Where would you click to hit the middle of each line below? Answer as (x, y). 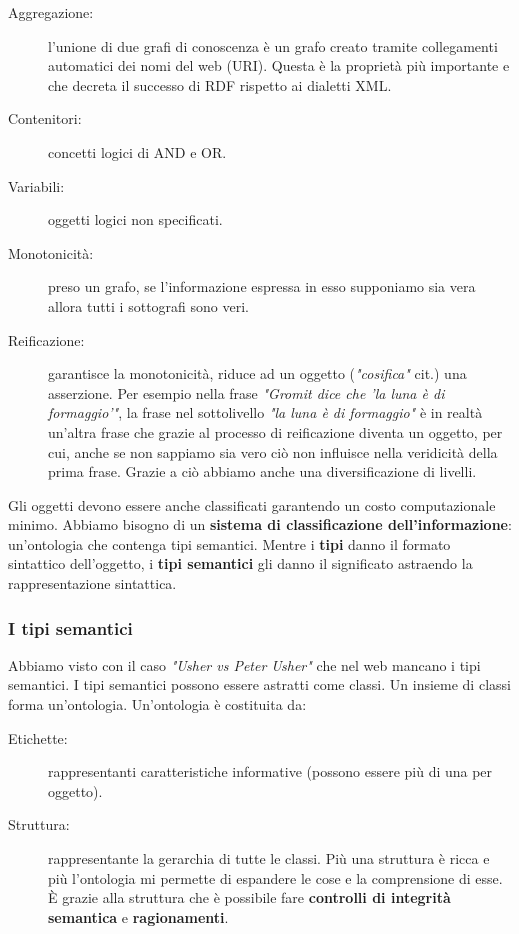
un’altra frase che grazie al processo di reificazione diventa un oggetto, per (275, 431)
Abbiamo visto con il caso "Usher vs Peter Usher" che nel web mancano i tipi (244, 664)
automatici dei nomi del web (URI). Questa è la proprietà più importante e (279, 65)
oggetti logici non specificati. (135, 219)
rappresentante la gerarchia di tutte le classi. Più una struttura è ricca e (269, 858)
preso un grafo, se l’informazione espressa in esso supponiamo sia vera (262, 286)
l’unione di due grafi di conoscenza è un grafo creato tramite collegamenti (273, 45)
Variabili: (36, 185)
